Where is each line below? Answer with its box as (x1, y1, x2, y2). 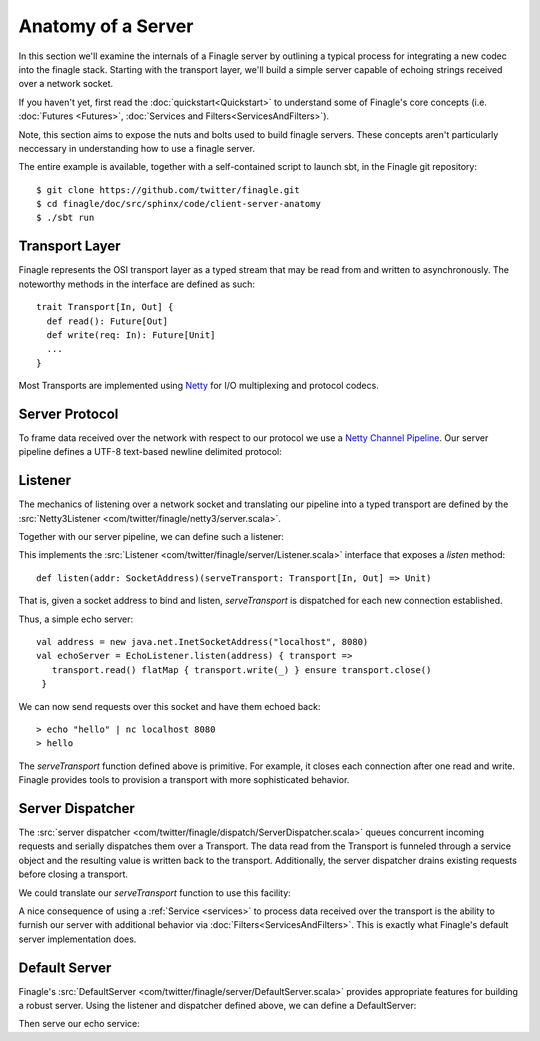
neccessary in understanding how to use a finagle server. (18, 142, 255, 154)
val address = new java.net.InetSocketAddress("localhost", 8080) (36, 636, 369, 648)
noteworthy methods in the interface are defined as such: (18, 278, 255, 290)
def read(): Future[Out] (46, 315, 169, 327)
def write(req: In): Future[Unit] (46, 329, 216, 340)
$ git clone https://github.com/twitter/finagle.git (36, 184, 300, 195)
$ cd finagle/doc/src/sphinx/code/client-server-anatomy (36, 198, 322, 210)
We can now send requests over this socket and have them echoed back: (18, 700, 321, 712)
